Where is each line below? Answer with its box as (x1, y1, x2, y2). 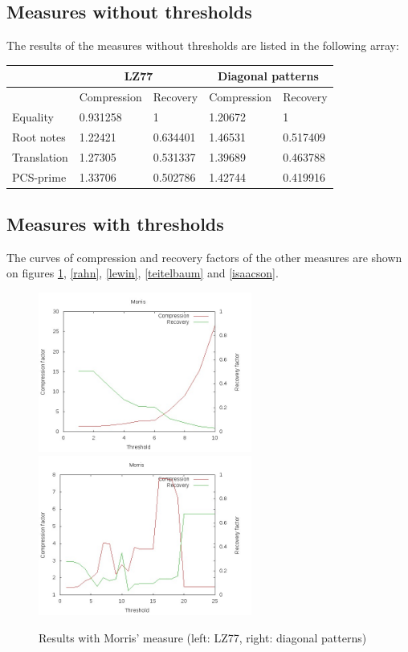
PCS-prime (12, 168, 67, 185)
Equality (12, 108, 54, 125)
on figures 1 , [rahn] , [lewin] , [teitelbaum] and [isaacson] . (6, 264, 279, 281)
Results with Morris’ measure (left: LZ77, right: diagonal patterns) (39, 629, 367, 646)
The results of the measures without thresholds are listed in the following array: (6, 37, 399, 54)
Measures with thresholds (6, 211, 224, 236)
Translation (12, 148, 68, 165)
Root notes (12, 128, 66, 145)
